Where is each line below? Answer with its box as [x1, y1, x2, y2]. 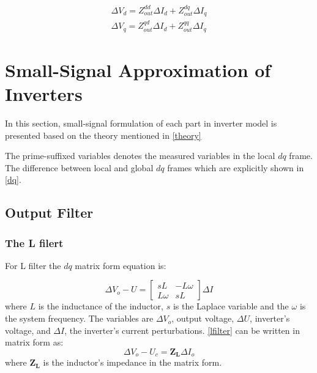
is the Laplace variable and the [173, 300, 289, 312]
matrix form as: [5, 336, 64, 349]
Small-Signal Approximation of [5, 57, 271, 82]
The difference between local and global [5, 161, 154, 174]
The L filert [5, 235, 64, 250]
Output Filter [5, 203, 94, 222]
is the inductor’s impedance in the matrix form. [43, 356, 222, 369]
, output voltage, [171, 312, 234, 325]
